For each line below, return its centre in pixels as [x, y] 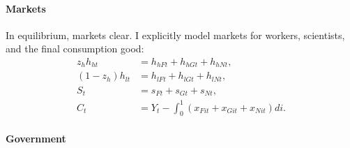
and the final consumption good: [75, 49]
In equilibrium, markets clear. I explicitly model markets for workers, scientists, [175, 35]
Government [36, 138]
